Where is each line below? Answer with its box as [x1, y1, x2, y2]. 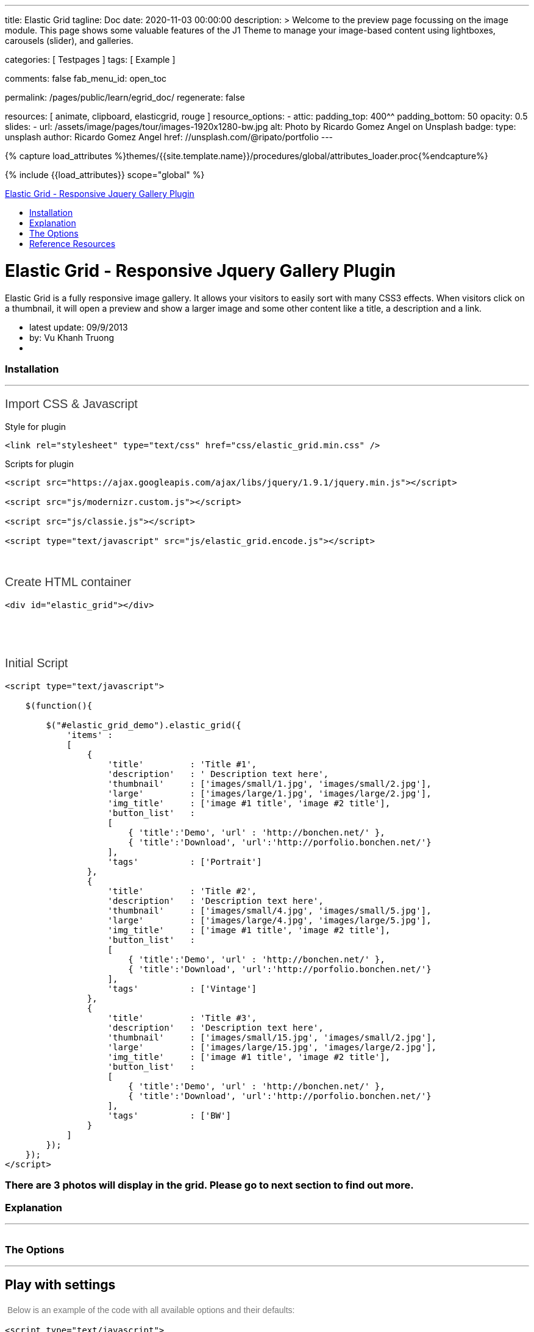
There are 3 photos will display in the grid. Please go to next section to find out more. [5, 1179, 414, 1192]
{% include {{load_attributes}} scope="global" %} [5, 170, 205, 180]
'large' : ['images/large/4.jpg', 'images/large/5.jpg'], [107, 915, 432, 926]
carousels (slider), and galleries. [5, 35, 133, 46]
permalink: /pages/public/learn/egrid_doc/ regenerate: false [5, 92, 245, 102]
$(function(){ [25, 701, 93, 711]
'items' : [66, 730, 113, 740]
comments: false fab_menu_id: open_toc [5, 73, 167, 84]
